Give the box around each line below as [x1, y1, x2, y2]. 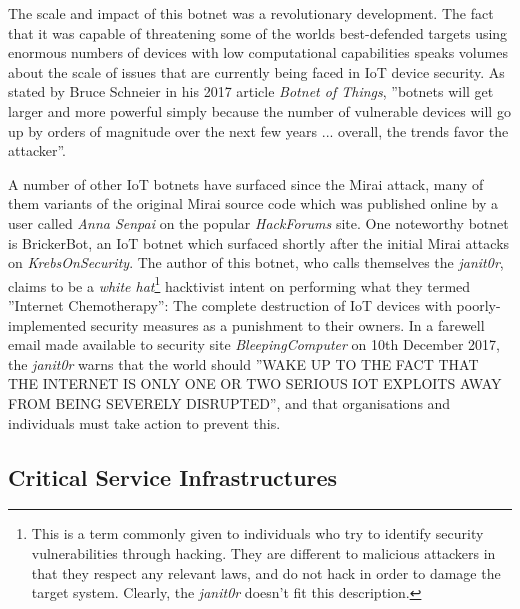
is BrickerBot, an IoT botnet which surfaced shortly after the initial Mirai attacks [8, 232, 510, 253]
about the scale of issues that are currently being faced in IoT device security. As [8, 61, 505, 82]
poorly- [456, 294, 501, 315]
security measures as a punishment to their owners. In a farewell [90, 314, 485, 335]
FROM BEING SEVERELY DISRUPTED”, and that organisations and [8, 392, 451, 413]
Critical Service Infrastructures [8, 461, 338, 492]
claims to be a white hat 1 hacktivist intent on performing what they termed [8, 272, 471, 296]
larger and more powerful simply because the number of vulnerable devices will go [8, 100, 511, 121]
